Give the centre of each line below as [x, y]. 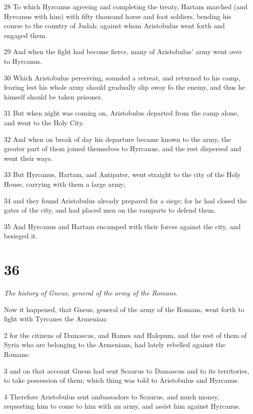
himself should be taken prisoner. [53, 96]
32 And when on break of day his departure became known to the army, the [117, 139]
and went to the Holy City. [44, 122]
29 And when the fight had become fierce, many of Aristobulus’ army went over [123, 51]
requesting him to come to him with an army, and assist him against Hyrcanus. [122, 406]
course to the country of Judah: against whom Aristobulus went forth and [114, 26]
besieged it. [21, 236]
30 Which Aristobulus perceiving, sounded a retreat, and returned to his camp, [122, 77]
